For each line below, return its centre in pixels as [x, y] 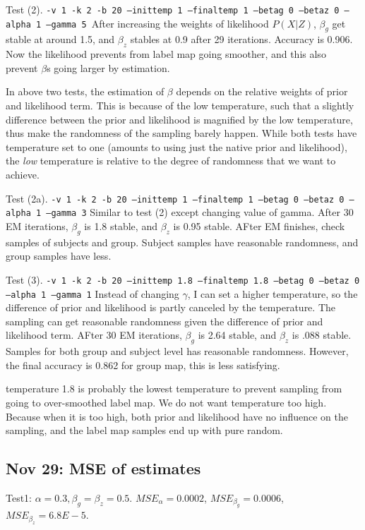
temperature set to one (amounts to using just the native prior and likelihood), [176, 146]
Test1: [19, 497]
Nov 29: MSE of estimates [103, 468]
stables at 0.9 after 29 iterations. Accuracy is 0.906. [241, 39]
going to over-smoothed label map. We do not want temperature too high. [166, 402]
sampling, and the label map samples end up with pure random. [144, 430]
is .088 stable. [322, 335]
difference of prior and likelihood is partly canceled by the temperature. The [170, 307]
